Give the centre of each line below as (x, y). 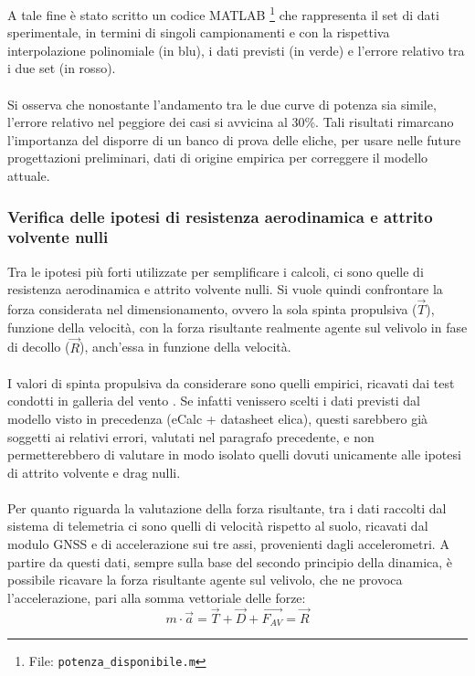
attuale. (29, 175)
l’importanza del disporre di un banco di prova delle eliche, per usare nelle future (234, 139)
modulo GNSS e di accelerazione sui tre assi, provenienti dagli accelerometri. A (228, 544)
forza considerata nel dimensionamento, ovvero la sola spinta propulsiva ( (212, 309)
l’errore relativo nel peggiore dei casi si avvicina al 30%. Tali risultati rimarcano (231, 122)
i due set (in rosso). (62, 68)
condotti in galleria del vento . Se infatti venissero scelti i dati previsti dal (214, 401)
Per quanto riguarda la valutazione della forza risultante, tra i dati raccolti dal (227, 507)
